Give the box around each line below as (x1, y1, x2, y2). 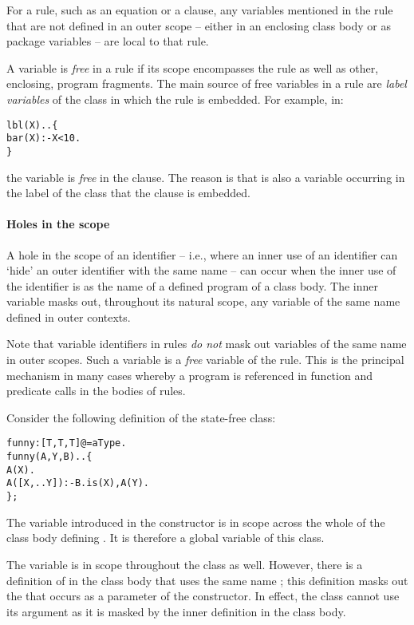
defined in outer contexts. (6, 308, 131, 325)
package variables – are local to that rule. (6, 33, 209, 49)
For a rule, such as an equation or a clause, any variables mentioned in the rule (6, 2, 393, 18)
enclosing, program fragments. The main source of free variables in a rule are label (6, 75, 407, 92)
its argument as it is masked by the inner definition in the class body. (6, 603, 346, 619)
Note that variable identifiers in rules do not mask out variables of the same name (6, 335, 407, 352)
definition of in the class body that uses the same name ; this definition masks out (6, 572, 408, 588)
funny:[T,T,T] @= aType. (6, 437, 127, 449)
